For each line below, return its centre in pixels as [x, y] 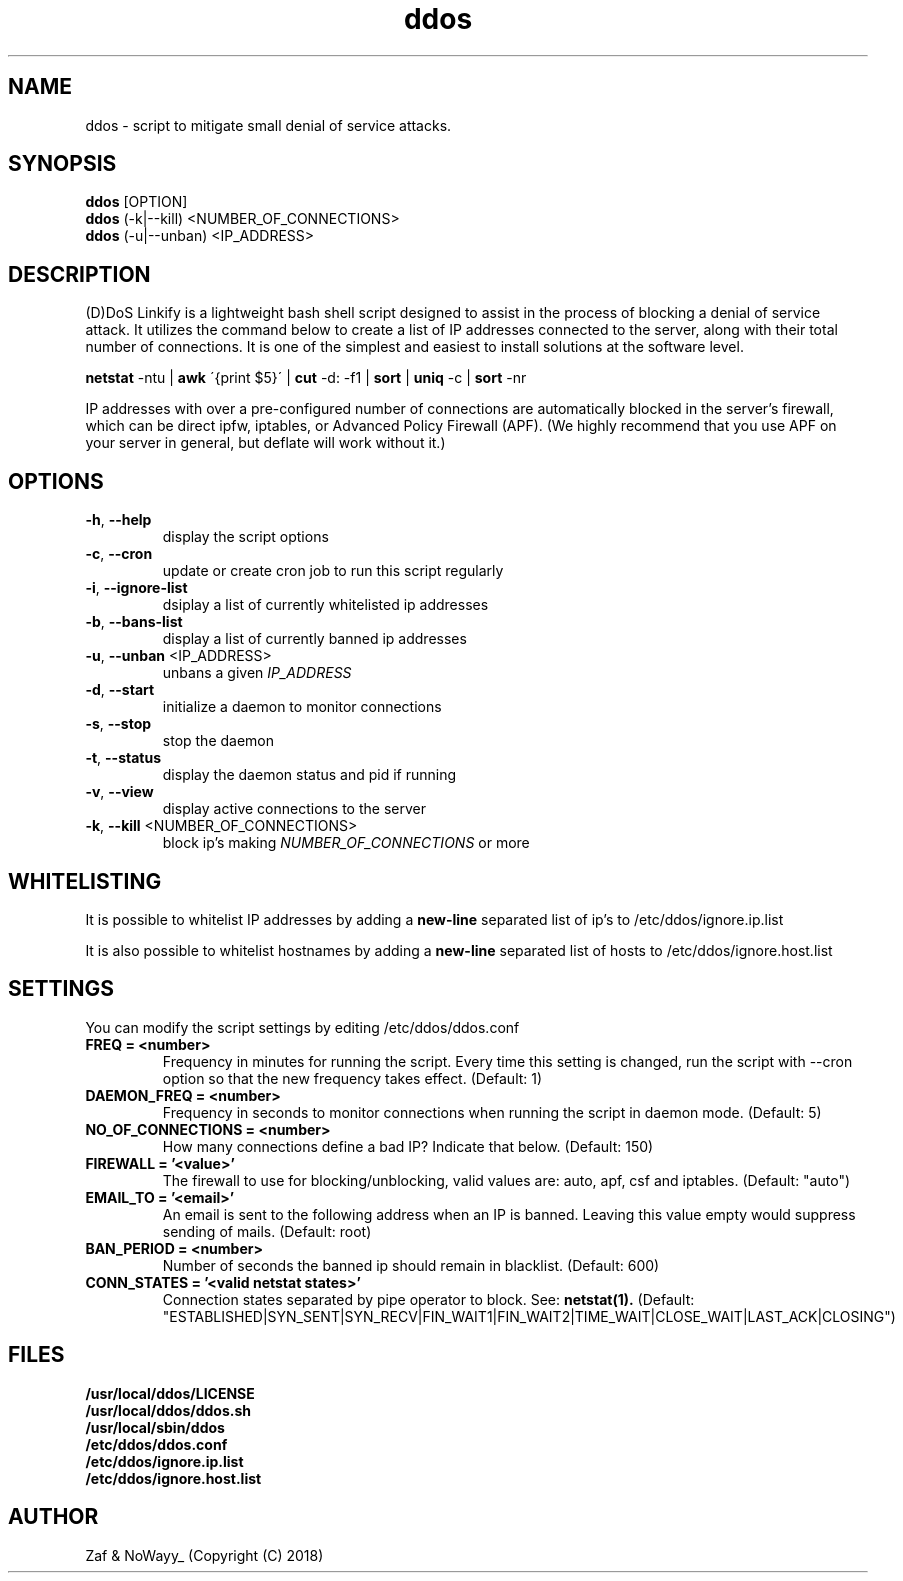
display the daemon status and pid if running [309, 775]
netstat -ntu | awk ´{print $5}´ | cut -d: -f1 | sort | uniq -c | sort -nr [306, 378]
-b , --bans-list [134, 622]
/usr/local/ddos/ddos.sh [168, 1410]
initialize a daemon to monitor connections [302, 707]
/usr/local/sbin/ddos [155, 1427]
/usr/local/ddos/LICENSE [170, 1393]
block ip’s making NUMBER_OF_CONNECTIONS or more [346, 843]
